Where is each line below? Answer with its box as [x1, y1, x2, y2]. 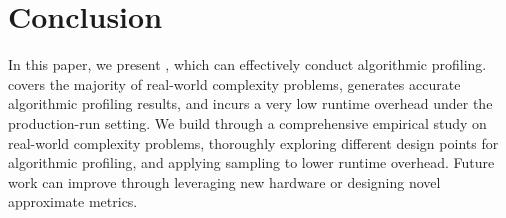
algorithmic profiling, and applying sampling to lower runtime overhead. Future [8, 152, 495, 173]
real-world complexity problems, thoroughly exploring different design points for [8, 132, 499, 153]
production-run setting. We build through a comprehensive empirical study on [8, 112, 487, 133]
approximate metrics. [8, 191, 138, 212]
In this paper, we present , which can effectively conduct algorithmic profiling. [8, 54, 487, 75]
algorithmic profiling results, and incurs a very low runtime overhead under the [8, 93, 493, 114]
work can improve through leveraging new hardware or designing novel [8, 171, 441, 192]
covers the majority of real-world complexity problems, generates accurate [8, 73, 461, 94]
